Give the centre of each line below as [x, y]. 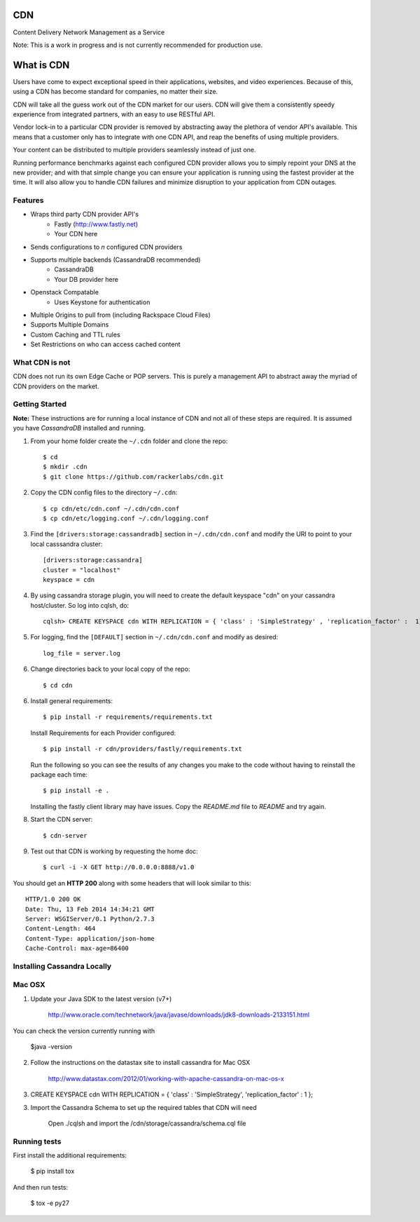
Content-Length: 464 [61, 929]
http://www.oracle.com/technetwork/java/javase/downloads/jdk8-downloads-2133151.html [179, 1015]
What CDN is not [42, 362]
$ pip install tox [52, 1172]
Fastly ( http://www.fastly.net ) [96, 224]
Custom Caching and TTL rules [75, 334]
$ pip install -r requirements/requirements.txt [128, 717]
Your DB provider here [86, 279]
